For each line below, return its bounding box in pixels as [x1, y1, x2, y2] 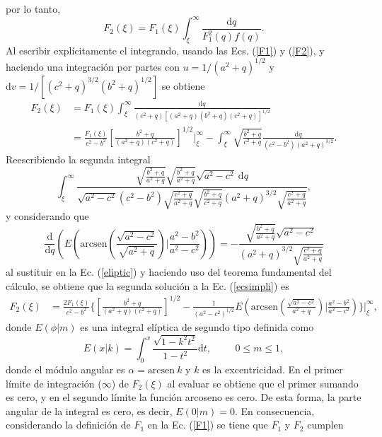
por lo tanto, [6, 1, 61, 16]
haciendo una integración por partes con [6, 59, 180, 74]
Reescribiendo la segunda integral [6, 151, 151, 166]
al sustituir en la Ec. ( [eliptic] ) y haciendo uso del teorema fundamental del [6, 264, 332, 279]
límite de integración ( [6, 375, 102, 390]
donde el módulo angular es [6, 361, 125, 376]
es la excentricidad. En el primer [202, 361, 343, 376]
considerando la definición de [6, 417, 131, 432]
